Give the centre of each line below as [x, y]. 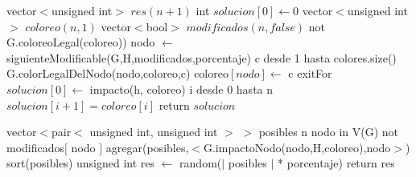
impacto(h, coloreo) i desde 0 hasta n [181, 88]
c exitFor [310, 73]
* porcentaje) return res [336, 163]
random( [201, 163]
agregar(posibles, [147, 147]
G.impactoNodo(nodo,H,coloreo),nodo [297, 147]
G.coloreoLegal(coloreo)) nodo [81, 42]
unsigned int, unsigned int [154, 132]
